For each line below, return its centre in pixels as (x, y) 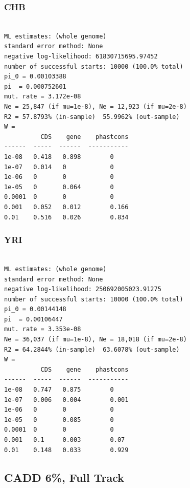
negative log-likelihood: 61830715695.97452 (81, 56)
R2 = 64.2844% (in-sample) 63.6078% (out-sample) (92, 349)
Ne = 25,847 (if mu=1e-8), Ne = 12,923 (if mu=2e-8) (96, 106)
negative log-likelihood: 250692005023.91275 (83, 289)
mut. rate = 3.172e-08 (43, 97)
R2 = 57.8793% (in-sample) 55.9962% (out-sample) (92, 117)
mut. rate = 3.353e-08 (43, 329)
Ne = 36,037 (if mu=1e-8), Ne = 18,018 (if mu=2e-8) (96, 340)
